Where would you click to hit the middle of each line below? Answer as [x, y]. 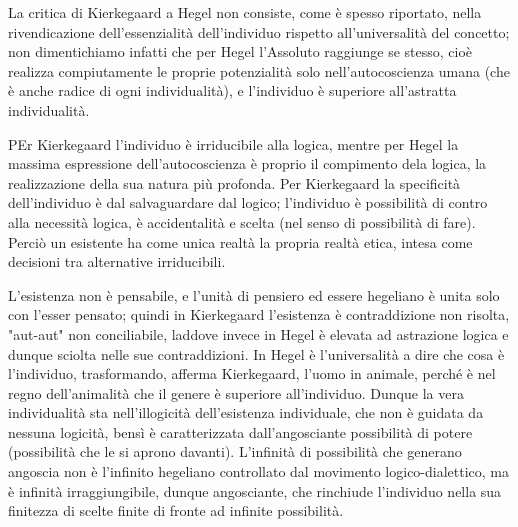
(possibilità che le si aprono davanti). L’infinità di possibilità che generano [235, 451]
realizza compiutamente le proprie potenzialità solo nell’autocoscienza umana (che [259, 70]
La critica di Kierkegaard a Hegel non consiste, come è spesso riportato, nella [245, 12]
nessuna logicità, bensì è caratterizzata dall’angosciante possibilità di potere [240, 431]
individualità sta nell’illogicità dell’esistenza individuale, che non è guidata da [246, 412]
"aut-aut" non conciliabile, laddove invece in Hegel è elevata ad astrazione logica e [258, 333]
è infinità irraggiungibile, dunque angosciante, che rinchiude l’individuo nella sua [255, 490]
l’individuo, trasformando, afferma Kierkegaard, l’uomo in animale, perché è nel [252, 373]
